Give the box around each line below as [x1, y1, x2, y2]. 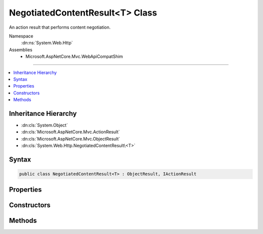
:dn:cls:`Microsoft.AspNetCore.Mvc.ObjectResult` [21, 136, 120, 142]
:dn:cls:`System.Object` [21, 122, 68, 128]
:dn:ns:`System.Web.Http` [21, 40, 73, 46]
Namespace [9, 33, 34, 39]
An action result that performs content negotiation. [9, 24, 111, 30]
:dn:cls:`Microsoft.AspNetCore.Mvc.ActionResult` [21, 129, 120, 135]
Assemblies [9, 47, 33, 53]
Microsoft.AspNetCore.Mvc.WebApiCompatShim [25, 54, 123, 59]
